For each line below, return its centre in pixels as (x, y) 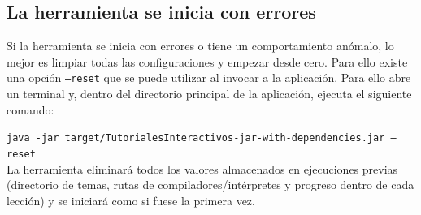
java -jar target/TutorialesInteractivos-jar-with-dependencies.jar (196, 138)
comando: (30, 109)
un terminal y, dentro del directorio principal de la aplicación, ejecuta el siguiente (209, 94)
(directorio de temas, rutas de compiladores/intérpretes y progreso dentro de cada (210, 185)
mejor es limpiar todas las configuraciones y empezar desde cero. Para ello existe (207, 61)
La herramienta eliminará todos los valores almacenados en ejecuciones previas (202, 168)
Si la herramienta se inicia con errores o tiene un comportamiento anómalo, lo (200, 46)
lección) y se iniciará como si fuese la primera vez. (131, 200)
